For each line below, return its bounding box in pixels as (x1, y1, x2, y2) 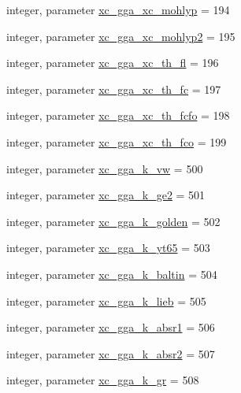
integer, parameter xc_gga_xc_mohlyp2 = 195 (6, 28, 235, 44)
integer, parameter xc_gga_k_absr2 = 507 (6, 345, 215, 361)
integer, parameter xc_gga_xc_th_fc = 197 (6, 80, 221, 97)
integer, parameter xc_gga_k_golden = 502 (6, 213, 221, 229)
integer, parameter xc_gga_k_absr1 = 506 (6, 319, 215, 336)
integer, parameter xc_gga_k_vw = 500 (6, 160, 203, 176)
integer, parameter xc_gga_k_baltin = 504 (6, 265, 217, 282)
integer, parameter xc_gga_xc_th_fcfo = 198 (6, 107, 230, 124)
